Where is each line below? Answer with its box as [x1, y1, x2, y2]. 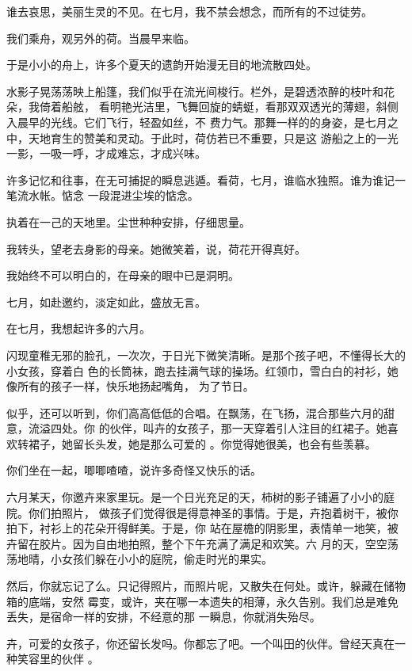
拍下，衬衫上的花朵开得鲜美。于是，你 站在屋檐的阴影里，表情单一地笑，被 [6, 520, 399, 536]
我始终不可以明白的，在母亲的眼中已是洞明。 [6, 267, 239, 284]
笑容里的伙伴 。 [17, 650, 99, 667]
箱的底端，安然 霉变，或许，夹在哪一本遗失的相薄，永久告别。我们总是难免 [6, 593, 399, 609]
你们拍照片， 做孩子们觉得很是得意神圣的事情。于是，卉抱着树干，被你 [28, 504, 399, 520]
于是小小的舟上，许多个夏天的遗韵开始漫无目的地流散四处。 [6, 56, 317, 73]
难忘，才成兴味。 [116, 145, 206, 162]
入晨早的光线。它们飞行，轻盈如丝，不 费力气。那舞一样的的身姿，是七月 [6, 113, 387, 130]
